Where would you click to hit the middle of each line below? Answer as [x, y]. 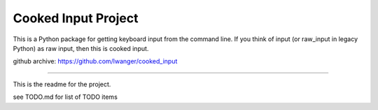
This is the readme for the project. [62, 84]
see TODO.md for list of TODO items [65, 97]
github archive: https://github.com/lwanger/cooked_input [95, 61]
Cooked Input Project [76, 18]
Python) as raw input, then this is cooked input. [81, 48]
